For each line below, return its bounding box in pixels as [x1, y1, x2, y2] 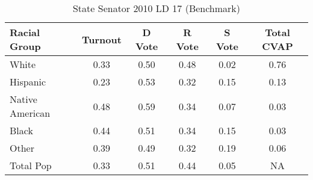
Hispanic [10, 75, 46, 88]
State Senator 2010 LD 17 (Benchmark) [72, 1, 241, 15]
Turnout [81, 32, 122, 46]
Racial [10, 25, 40, 39]
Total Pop [10, 158, 52, 172]
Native [10, 92, 37, 106]
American [10, 106, 51, 120]
